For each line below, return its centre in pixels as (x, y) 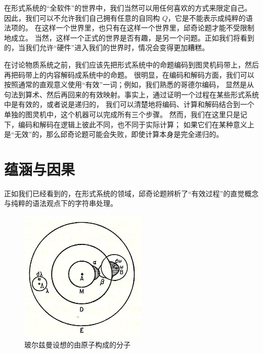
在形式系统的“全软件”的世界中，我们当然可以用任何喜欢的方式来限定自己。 (128, 8)
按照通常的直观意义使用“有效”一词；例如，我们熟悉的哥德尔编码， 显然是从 (129, 84)
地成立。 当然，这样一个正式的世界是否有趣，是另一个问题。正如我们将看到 (129, 37)
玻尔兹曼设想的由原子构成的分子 (77, 344)
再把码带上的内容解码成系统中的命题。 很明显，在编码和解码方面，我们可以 (129, 74)
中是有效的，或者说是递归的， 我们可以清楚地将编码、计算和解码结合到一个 (129, 104)
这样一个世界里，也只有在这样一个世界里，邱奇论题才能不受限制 (148, 28)
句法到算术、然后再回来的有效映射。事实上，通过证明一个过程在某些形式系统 (131, 94)
